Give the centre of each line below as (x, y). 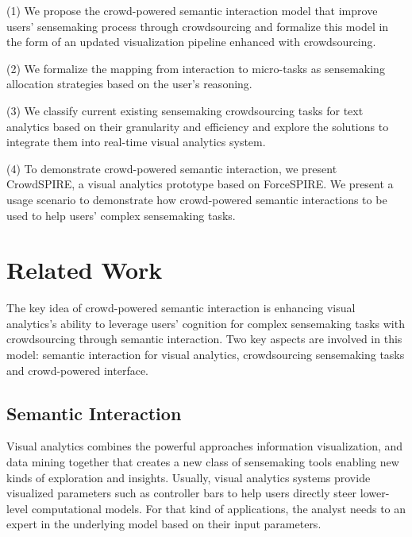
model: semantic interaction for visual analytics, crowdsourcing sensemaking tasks (206, 355)
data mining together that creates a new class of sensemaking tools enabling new (203, 462)
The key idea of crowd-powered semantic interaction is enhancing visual (181, 308)
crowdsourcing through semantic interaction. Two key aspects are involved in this (204, 339)
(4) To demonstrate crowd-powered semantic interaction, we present (172, 168)
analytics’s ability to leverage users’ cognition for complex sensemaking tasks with (206, 323)
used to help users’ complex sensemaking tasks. (121, 215)
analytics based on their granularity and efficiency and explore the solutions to (198, 126)
